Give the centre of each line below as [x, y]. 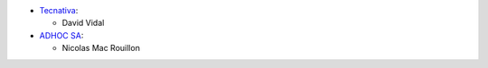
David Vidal [83, 23]
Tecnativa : [59, 10]
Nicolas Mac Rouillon [101, 48]
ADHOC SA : [61, 35]
